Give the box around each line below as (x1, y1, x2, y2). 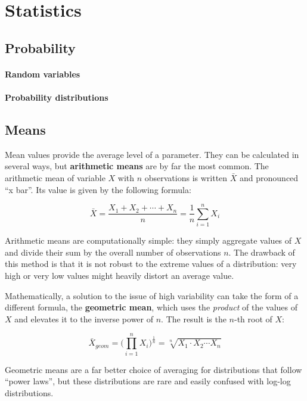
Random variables (5, 67, 80, 80)
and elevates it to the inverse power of (14, 312, 154, 325)
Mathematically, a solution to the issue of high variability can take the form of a (5, 289, 299, 301)
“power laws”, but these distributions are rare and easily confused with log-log (5, 375, 291, 387)
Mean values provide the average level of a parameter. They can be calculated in (5, 148, 299, 160)
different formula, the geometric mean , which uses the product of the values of (5, 301, 298, 313)
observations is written (144, 171, 228, 184)
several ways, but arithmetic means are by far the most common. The (5, 160, 269, 172)
